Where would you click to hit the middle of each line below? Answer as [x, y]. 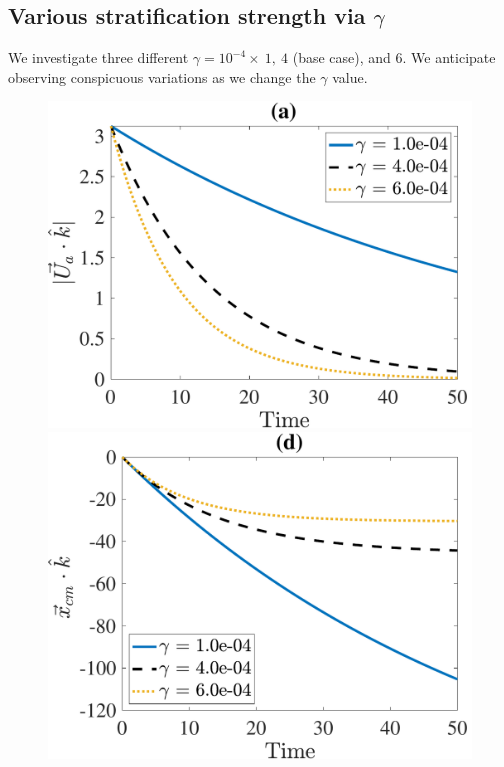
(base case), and [341, 57]
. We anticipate [449, 57]
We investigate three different [98, 57]
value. [350, 76]
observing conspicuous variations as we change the [162, 76]
